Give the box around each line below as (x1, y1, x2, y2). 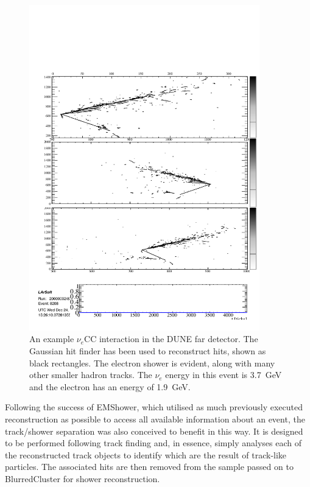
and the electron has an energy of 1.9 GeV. (29, 380, 191, 393)
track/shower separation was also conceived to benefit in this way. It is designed (5, 424, 303, 437)
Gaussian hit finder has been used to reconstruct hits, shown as (29, 344, 266, 357)
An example (29, 332, 74, 345)
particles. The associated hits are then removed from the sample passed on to (5, 460, 294, 473)
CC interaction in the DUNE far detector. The (84, 332, 258, 345)
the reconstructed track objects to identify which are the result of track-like (5, 448, 287, 461)
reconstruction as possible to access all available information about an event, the (5, 412, 305, 425)
